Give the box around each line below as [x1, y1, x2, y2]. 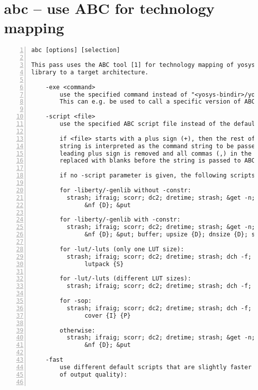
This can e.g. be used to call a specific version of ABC [60, 98, 256, 106]
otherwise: [60, 327, 95, 334]
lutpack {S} [84, 260, 124, 268]
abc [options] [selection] [31, 47, 120, 54]
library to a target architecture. [31, 68, 149, 76]
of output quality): [60, 371, 128, 378]
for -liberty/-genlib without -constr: [60, 186, 192, 194]
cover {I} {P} [84, 312, 131, 319]
